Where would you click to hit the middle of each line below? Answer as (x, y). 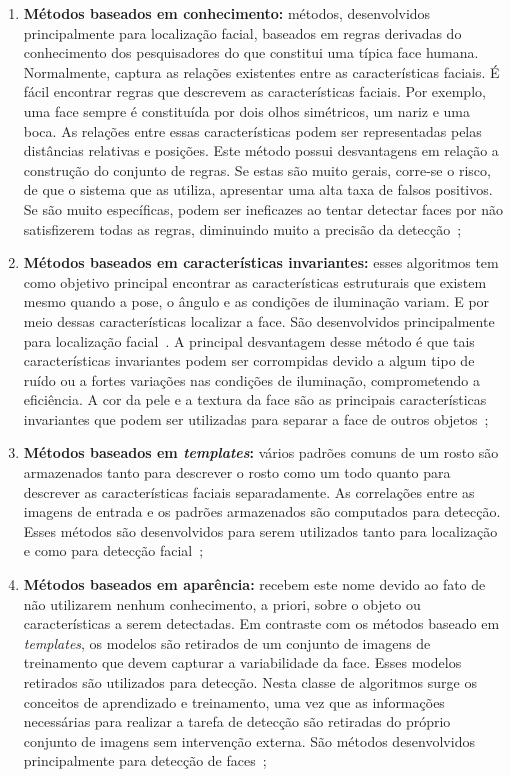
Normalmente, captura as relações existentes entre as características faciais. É (261, 71)
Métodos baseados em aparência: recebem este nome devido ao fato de (254, 584)
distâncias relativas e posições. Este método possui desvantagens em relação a (261, 150)
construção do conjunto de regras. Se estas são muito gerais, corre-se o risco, (257, 169)
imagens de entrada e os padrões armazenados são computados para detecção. (262, 511)
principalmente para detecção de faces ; (145, 760)
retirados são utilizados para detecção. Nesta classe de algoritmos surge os (250, 682)
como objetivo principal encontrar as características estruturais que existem (255, 281)
